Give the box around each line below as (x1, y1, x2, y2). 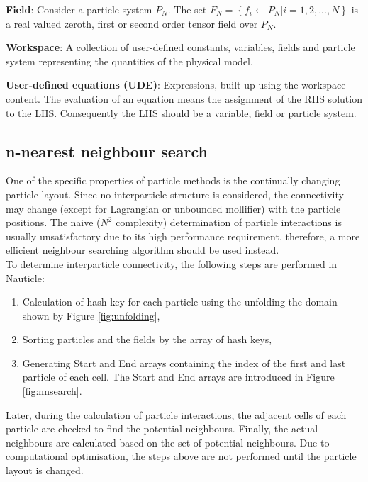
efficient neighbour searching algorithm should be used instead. (6, 242, 279, 257)
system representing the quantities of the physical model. (6, 53, 253, 68)
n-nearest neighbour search (6, 140, 208, 162)
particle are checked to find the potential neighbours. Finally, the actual (6, 421, 318, 436)
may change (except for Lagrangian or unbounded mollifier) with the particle (6, 201, 341, 215)
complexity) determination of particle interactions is (116, 215, 342, 230)
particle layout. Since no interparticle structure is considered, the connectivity (6, 186, 344, 201)
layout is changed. (6, 463, 84, 478)
